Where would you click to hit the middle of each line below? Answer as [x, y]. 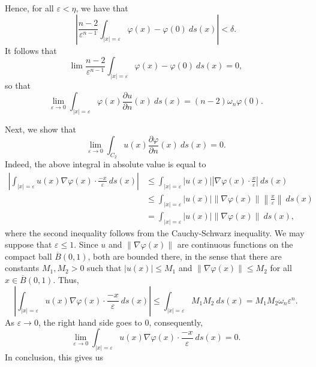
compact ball [28, 256]
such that [104, 268]
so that [18, 85]
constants [22, 268]
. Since [86, 244]
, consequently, [176, 322]
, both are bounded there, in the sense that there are [185, 256]
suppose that [28, 244]
